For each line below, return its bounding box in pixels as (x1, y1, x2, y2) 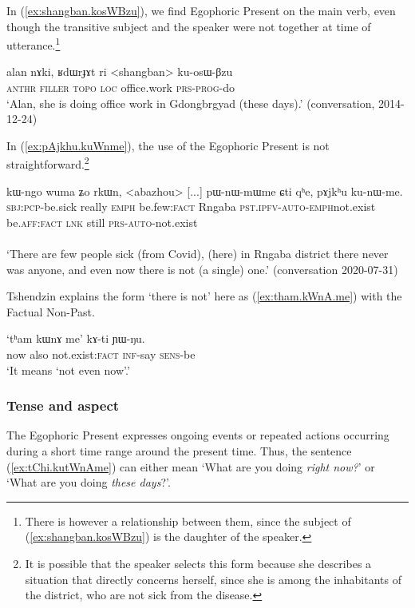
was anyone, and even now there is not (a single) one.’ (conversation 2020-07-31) (6, 260, 398, 277)
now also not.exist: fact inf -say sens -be (6, 346, 196, 362)
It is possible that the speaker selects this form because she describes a (25, 554, 372, 571)
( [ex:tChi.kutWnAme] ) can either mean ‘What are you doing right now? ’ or (6, 458, 375, 475)
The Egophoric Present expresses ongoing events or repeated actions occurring (6, 427, 389, 443)
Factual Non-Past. (6, 303, 95, 320)
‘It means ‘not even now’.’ (6, 361, 130, 378)
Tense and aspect (6, 395, 120, 415)
